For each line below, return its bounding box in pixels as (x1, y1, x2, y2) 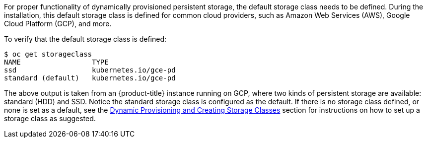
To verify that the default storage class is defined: (4, 35, 167, 43)
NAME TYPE (4, 58, 109, 66)
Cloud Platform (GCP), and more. (4, 19, 112, 28)
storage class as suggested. (4, 114, 96, 123)
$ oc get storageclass (4, 50, 92, 58)
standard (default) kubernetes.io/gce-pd (4, 74, 176, 82)
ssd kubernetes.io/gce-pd (4, 66, 176, 74)
